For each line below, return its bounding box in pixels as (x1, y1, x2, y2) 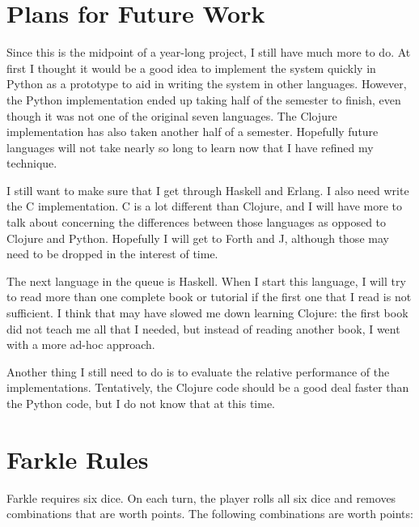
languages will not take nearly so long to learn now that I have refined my (6, 138, 374, 155)
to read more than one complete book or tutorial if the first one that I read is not (6, 288, 412, 305)
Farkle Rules (6, 442, 149, 475)
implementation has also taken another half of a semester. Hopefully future (6, 123, 379, 140)
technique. (6, 155, 57, 172)
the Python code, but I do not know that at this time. (6, 395, 276, 411)
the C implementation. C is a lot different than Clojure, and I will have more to (6, 198, 403, 215)
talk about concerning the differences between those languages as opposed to (6, 214, 387, 231)
